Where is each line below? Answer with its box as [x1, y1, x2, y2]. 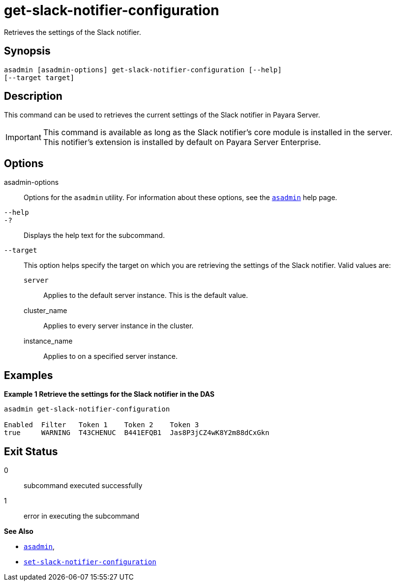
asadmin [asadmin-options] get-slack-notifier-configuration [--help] [4, 65, 282, 74]
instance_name [24, 337, 73, 346]
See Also [4, 526, 33, 535]
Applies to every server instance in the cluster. [43, 322, 194, 330]
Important [5, 132, 41, 143]
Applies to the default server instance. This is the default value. [43, 291, 248, 300]
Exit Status [4, 445, 58, 458]
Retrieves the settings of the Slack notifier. [4, 28, 141, 36]
